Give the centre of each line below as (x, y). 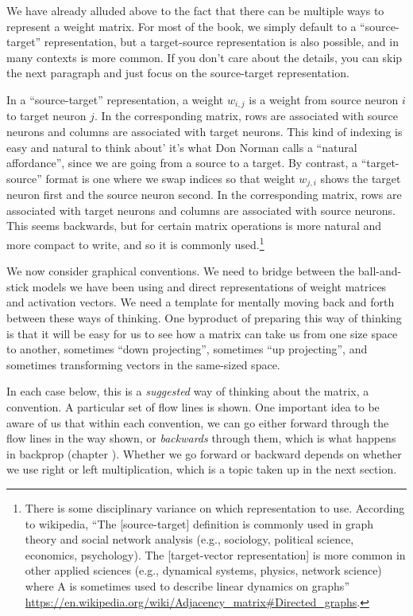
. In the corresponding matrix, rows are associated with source (246, 116)
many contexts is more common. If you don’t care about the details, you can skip (205, 57)
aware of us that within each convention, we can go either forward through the (198, 422)
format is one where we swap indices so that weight (170, 178)
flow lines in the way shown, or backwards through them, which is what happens (201, 438)
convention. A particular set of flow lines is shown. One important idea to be (193, 407)
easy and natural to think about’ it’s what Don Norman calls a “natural (182, 147)
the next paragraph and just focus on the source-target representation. (178, 73)
